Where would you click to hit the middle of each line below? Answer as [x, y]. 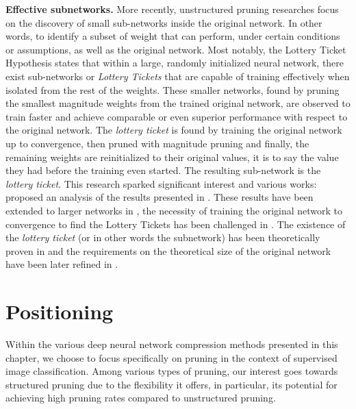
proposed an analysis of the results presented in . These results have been [160, 197]
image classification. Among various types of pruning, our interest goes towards [172, 371]
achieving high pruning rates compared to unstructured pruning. [141, 398]
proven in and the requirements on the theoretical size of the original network [168, 250]
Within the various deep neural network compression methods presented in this [172, 344]
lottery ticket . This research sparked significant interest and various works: [161, 183]
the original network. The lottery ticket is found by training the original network [174, 130]
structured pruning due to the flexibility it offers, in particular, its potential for [171, 384]
